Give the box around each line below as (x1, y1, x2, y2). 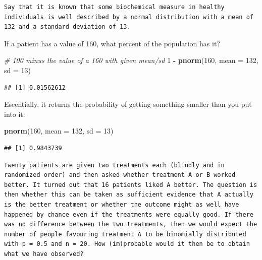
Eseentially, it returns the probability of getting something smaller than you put (4, 99, 252, 109)
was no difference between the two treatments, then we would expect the (4, 221, 257, 228)
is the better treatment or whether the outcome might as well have (4, 201, 239, 208)
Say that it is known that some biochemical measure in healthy (4, 4, 225, 11)
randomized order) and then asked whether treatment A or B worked (4, 171, 236, 179)
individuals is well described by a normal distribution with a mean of (4, 13, 253, 21)
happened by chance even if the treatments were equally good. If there (4, 211, 253, 218)
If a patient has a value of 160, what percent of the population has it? (4, 38, 220, 48)
